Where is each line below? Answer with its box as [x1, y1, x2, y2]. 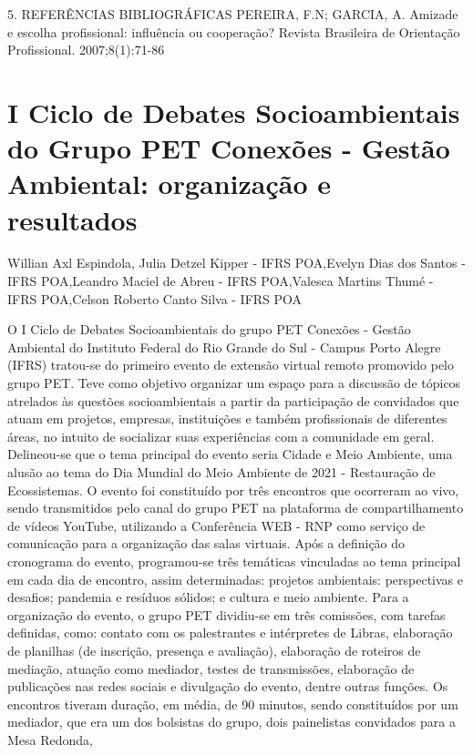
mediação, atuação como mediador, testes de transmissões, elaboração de [7, 658, 415, 678]
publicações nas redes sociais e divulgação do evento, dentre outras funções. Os [7, 677, 448, 696]
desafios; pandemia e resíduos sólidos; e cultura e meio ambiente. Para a [7, 587, 409, 607]
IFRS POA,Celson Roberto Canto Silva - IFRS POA [7, 289, 303, 308]
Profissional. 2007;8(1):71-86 [7, 40, 165, 59]
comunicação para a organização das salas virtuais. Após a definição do [7, 534, 406, 553]
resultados [7, 200, 138, 238]
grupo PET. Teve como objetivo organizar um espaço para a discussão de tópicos [7, 373, 461, 393]
